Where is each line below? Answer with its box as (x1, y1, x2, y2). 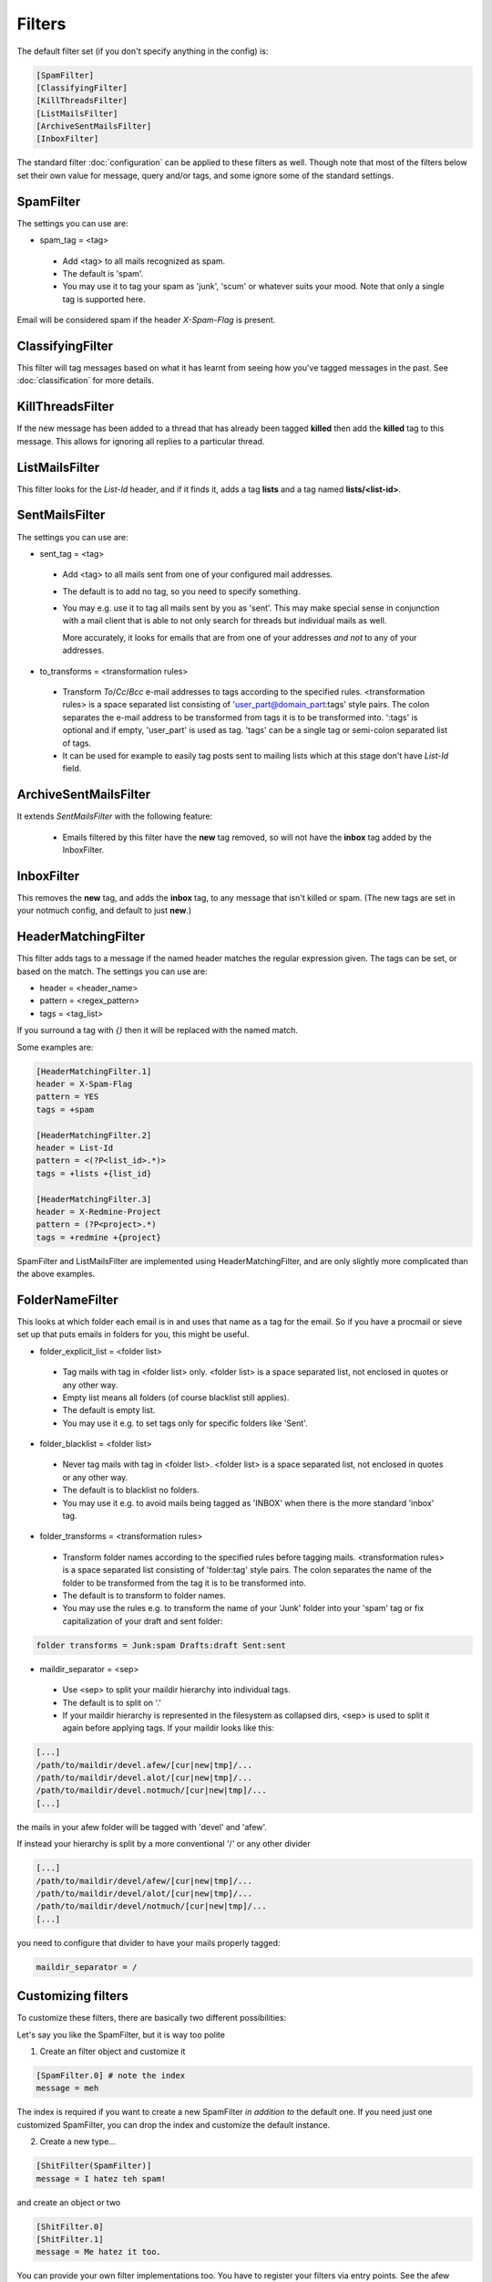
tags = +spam (36, 1104, 95, 1115)
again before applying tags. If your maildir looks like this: (62, 1722, 275, 1733)
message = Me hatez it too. (36, 2246, 161, 2257)
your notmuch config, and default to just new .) (16, 905, 192, 916)
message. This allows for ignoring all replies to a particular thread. (16, 435, 265, 446)
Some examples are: (16, 1042, 94, 1052)
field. (62, 763, 82, 774)
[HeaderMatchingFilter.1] (36, 1066, 152, 1076)
